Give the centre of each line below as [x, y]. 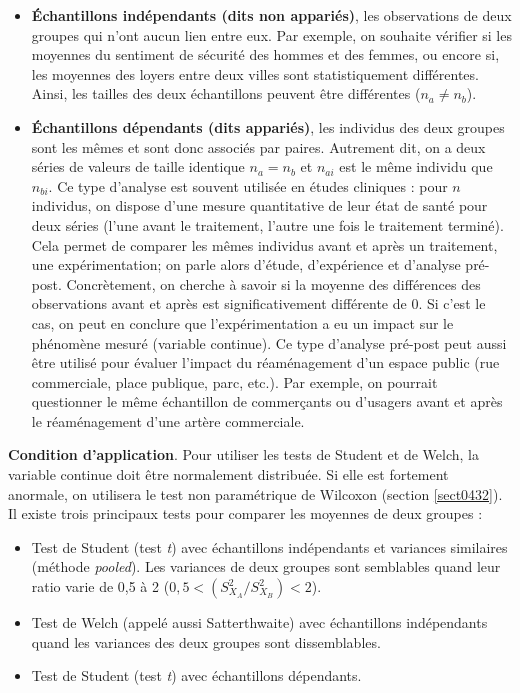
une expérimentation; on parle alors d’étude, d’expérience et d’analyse [246, 264]
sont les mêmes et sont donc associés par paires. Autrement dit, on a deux [258, 146]
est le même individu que [416, 166]
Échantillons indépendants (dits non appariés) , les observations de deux [271, 15]
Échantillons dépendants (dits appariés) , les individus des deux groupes [268, 126]
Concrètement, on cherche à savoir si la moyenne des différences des [273, 283]
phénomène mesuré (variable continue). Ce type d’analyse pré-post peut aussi [269, 342]
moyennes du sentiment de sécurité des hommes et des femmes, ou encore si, [265, 54]
